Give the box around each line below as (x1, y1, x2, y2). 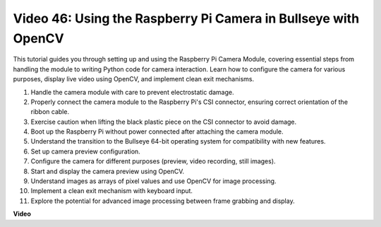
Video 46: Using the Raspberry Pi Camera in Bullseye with (13, 11, 360, 26)
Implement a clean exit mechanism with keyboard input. (30, 187, 193, 195)
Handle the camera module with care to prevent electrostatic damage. (30, 88, 234, 96)
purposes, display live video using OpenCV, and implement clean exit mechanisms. (13, 75, 254, 83)
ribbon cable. (30, 107, 70, 116)
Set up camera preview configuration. (30, 147, 140, 156)
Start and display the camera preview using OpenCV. (30, 167, 185, 175)
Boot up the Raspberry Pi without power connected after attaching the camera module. (30, 127, 284, 136)
